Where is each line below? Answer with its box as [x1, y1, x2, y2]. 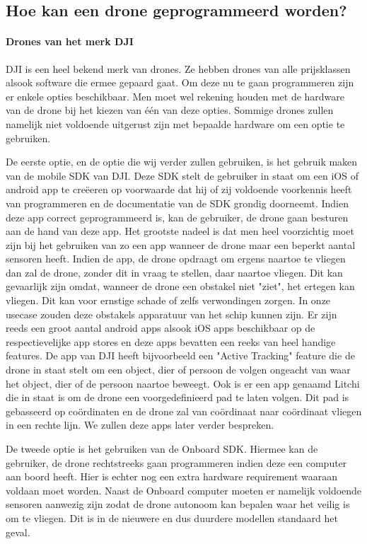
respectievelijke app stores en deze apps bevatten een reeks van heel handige [6, 334, 336, 349]
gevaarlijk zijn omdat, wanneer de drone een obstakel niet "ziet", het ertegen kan [6, 279, 355, 294]
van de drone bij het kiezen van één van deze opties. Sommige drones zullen [6, 103, 334, 117]
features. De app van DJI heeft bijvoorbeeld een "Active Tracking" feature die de [6, 348, 355, 363]
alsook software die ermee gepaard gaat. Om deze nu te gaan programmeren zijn [6, 75, 354, 90]
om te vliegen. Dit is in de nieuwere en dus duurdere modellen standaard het [6, 510, 338, 525]
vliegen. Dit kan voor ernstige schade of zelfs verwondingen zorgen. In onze [6, 293, 331, 308]
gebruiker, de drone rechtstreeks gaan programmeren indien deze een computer [6, 455, 347, 470]
